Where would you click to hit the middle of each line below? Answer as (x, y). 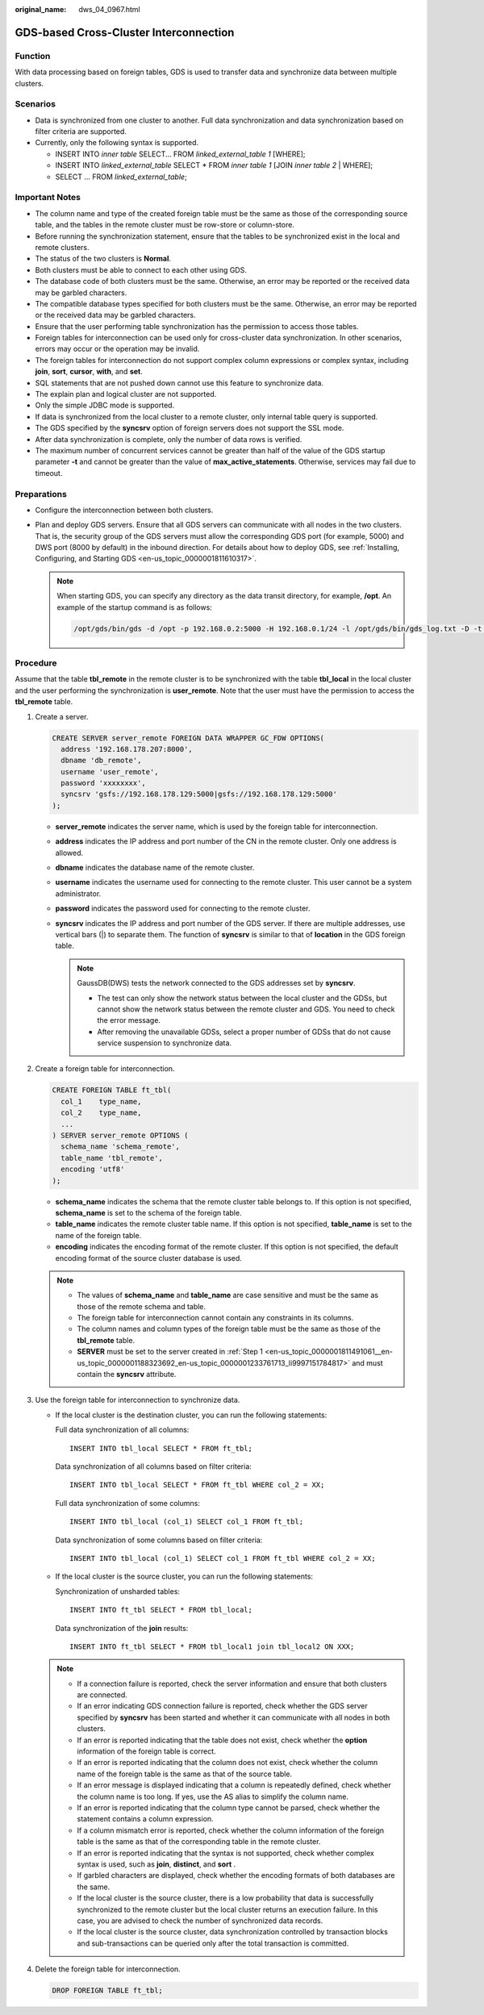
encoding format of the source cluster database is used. (148, 1258)
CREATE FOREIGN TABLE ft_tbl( (112, 1090)
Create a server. (62, 716)
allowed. (69, 853)
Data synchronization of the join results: (122, 1628)
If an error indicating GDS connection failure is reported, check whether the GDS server (222, 1706)
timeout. (49, 473)
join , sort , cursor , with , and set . (89, 372)
